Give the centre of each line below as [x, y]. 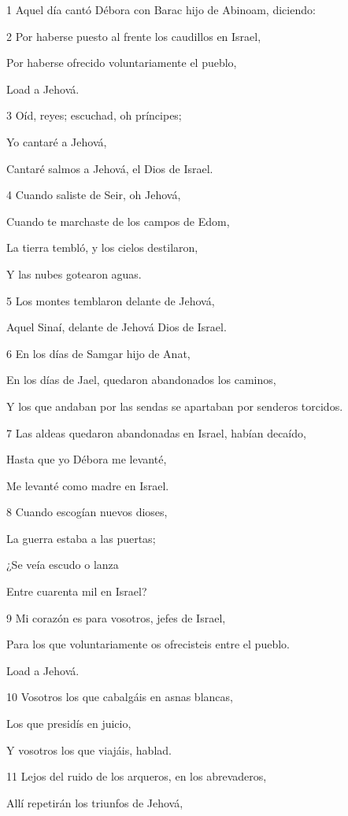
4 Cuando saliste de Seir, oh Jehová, [94, 195]
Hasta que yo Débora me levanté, [87, 459]
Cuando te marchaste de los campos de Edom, [118, 221]
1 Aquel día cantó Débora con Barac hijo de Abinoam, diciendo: [161, 9]
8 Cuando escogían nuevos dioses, [87, 512]
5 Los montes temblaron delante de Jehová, [111, 300]
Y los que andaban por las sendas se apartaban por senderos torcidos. [175, 406]
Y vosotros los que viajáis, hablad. [89, 750]
